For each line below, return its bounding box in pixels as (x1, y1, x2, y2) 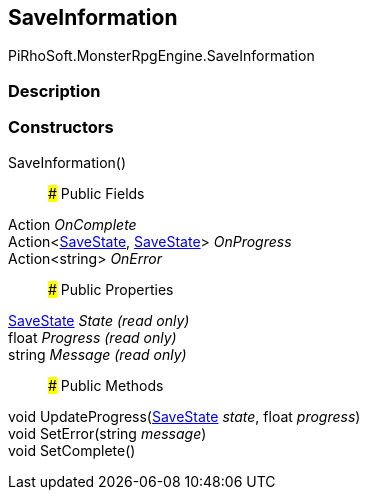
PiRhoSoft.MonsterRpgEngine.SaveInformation (8, 47, 315, 65)
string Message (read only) (8, 345, 187, 363)
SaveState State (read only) (8, 311, 190, 329)
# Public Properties (48, 280, 174, 298)
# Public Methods (48, 376, 164, 394)
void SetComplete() (8, 441, 136, 459)
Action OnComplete (8, 215, 137, 233)
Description (8, 80, 101, 101)
